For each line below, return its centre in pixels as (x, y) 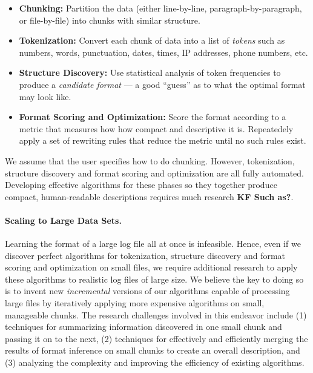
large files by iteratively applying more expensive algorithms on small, (135, 303)
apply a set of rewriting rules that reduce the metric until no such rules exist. (163, 140)
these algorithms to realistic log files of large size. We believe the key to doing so (154, 279)
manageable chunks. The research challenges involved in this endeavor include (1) (156, 314)
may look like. (45, 96)
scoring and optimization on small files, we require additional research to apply (151, 267)
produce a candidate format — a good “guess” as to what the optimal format (162, 84)
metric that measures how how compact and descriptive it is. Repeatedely (156, 128)
